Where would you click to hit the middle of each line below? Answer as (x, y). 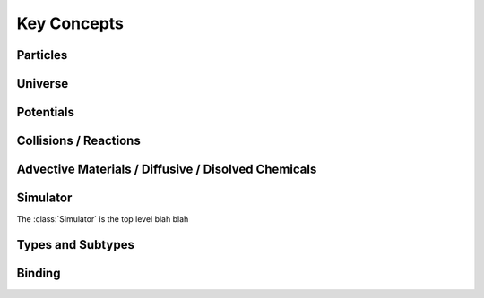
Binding (39, 273)
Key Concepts (70, 23)
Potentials (46, 112)
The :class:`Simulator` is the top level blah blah (103, 219)
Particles (42, 55)
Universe (43, 84)
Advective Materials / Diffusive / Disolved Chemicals (167, 170)
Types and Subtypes (75, 245)
